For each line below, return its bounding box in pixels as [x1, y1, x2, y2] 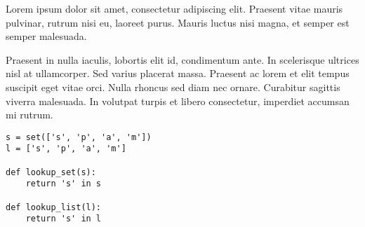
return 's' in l [25, 214, 102, 224]
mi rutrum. [6, 107, 53, 122]
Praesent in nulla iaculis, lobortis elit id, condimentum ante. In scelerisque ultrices [6, 52, 359, 67]
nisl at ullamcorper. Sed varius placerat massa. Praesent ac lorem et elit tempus [6, 66, 350, 81]
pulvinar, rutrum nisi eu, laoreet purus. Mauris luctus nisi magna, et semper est [6, 15, 350, 29]
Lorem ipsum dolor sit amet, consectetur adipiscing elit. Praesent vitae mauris [6, 1, 343, 15]
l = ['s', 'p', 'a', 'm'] [6, 144, 126, 154]
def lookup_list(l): [6, 202, 102, 212]
